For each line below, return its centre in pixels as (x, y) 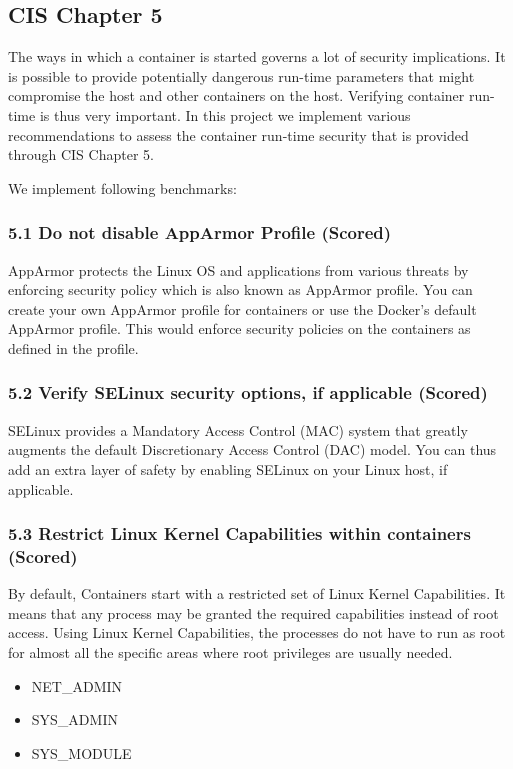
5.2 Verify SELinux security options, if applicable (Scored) (248, 392)
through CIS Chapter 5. (81, 154)
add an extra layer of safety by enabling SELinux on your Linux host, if (228, 468)
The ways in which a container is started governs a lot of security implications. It (257, 56)
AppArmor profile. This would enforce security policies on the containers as (239, 328)
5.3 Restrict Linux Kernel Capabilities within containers (239, 533)
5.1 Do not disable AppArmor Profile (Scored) (200, 232)
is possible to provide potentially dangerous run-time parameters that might (241, 75)
